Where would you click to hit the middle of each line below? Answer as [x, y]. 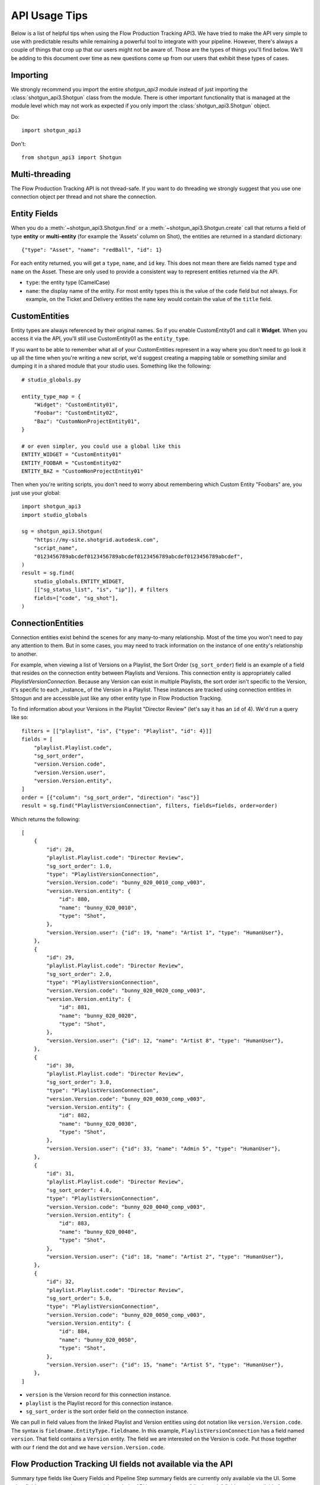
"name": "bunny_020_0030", [98, 1124]
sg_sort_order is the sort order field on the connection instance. [107, 1411]
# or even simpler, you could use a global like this [101, 446]
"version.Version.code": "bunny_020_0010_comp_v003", [126, 883]
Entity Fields [35, 214]
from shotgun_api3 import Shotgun [71, 157]
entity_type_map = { [51, 396]
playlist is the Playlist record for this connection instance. [99, 1403]
